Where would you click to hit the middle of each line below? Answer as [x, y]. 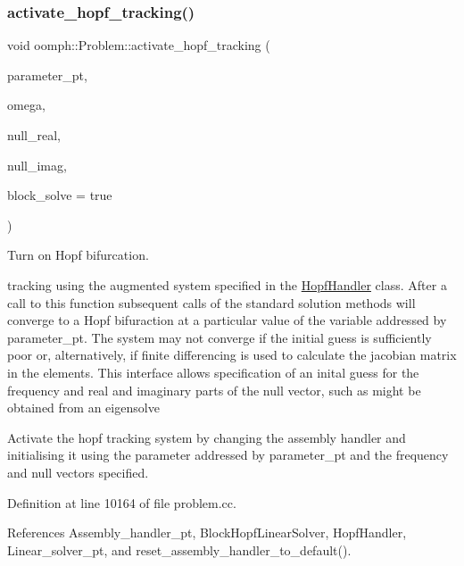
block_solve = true [60, 195]
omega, [26, 105]
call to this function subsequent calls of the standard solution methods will [211, 302]
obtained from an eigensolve [83, 408]
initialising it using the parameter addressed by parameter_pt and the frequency [228, 455]
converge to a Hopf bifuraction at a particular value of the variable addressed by [227, 320]
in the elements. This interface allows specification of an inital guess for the [213, 372]
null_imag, [37, 165]
